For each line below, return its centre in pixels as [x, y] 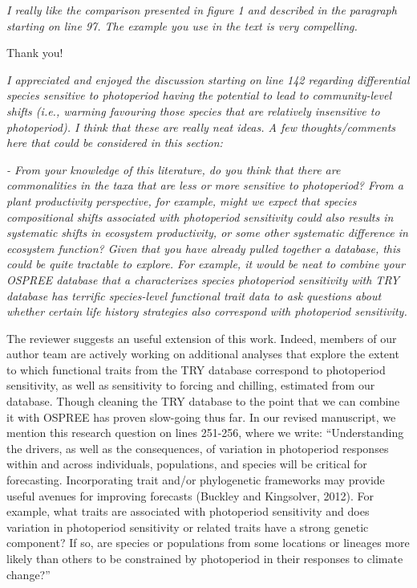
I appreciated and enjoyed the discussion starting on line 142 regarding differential [208, 79]
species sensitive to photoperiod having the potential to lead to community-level [199, 95]
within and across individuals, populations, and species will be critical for [187, 464]
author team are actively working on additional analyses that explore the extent [203, 354]
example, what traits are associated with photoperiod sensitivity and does [188, 511]
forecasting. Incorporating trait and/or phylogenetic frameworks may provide [196, 480]
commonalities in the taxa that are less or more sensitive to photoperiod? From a [205, 185]
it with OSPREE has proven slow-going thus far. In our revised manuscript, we [201, 416]
